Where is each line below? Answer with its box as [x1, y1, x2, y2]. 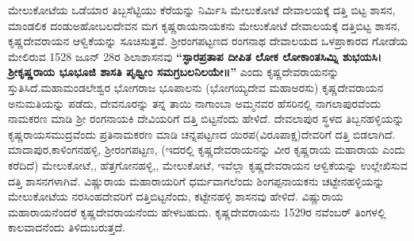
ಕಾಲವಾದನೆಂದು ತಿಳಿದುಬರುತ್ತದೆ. [8, 219, 125, 235]
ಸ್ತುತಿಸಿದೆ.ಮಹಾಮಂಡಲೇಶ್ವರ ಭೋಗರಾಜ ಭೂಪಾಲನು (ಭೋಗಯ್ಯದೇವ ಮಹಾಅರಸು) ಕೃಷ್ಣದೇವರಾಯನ [8, 78, 384, 95]
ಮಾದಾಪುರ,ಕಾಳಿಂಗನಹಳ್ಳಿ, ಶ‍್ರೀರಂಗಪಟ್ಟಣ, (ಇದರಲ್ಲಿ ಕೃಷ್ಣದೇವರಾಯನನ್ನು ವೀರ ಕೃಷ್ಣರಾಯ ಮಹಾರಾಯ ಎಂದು [8, 141, 405, 158]
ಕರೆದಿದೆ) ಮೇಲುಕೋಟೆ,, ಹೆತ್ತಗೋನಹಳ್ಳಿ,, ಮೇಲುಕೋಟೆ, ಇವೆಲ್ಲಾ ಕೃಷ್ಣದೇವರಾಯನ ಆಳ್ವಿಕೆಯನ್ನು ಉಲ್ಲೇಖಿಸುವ [8, 156, 408, 173]
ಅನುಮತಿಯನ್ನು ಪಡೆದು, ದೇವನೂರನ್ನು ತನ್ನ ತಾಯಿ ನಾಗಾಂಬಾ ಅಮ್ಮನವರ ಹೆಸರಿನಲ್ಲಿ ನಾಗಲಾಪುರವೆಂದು [8, 94, 381, 111]
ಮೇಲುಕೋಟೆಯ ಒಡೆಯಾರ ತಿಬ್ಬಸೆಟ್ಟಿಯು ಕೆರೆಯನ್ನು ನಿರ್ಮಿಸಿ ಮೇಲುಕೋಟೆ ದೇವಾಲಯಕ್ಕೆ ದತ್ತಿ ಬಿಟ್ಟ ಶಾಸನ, [8, 2, 396, 17]
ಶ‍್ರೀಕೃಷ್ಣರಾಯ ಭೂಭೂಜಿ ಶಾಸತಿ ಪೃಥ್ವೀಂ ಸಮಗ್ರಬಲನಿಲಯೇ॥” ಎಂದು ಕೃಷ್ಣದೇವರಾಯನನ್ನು [8, 63, 339, 80]
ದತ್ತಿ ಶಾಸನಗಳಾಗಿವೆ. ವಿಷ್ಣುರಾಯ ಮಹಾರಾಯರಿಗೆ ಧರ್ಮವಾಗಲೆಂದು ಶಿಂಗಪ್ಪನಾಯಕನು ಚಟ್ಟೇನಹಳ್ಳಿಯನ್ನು [8, 172, 385, 189]
